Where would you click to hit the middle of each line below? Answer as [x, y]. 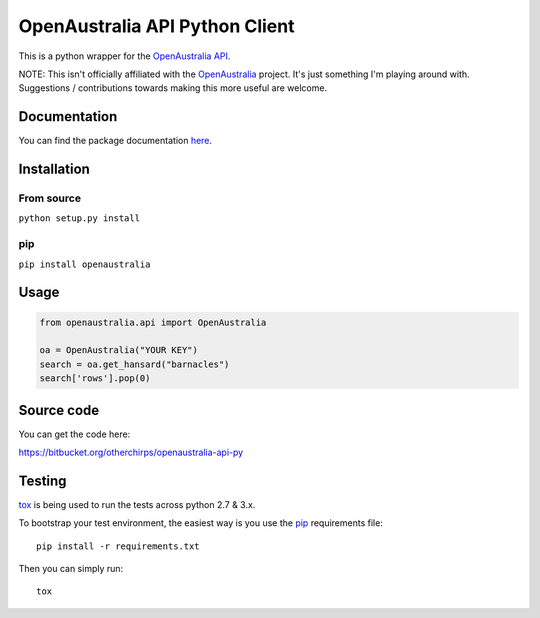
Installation [54, 169]
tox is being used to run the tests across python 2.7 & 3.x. [137, 504]
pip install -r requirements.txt [118, 546]
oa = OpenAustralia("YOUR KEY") [119, 350]
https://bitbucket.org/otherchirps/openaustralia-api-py [131, 452]
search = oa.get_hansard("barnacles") [134, 364]
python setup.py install [79, 218]
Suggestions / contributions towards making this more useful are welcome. [173, 88]
